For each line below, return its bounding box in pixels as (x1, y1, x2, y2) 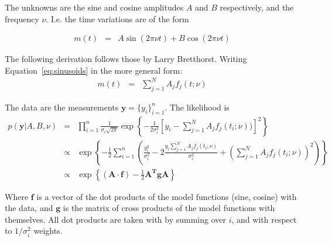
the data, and (5, 202, 53, 214)
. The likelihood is (165, 101, 230, 113)
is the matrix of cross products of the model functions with (63, 202, 275, 214)
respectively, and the (220, 1, 294, 13)
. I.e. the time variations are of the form (46, 12, 189, 25)
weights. (33, 224, 63, 237)
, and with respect (231, 213, 297, 225)
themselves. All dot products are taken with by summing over (5, 213, 227, 225)
